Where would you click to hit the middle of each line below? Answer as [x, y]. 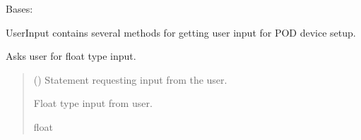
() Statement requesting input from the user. [130, 79]
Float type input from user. [93, 103]
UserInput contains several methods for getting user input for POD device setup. [181, 32]
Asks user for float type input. [71, 56]
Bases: [19, 8]
